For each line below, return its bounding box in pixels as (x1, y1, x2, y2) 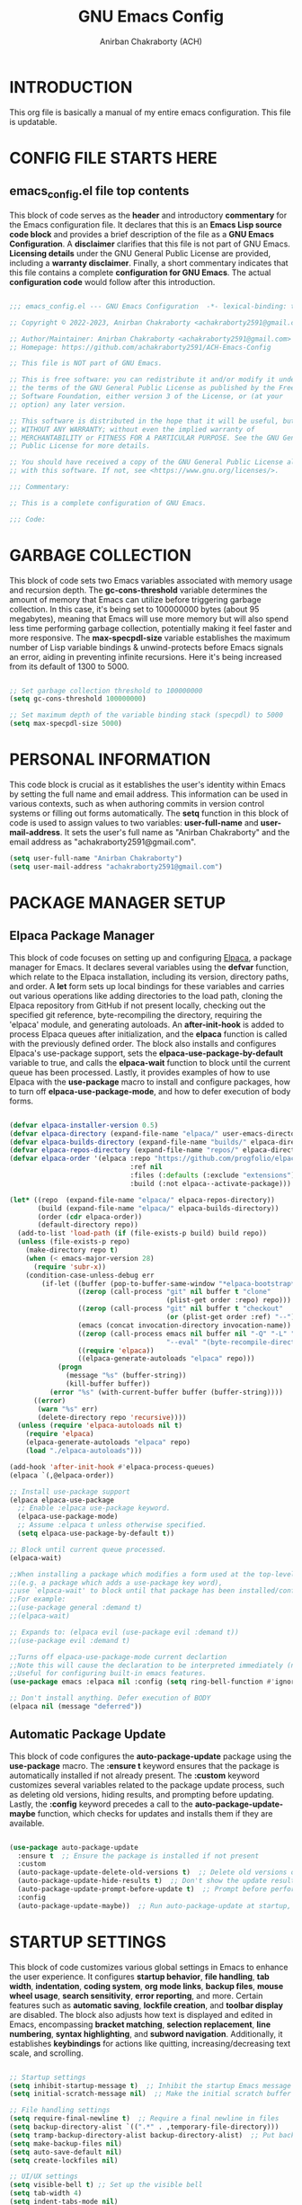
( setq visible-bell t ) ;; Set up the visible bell (9, 2181, 203, 2190)
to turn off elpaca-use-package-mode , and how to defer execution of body (9, 1085, 291, 1096)
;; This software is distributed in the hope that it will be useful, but (9, 416, 296, 425)
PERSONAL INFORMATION (9, 749, 211, 770)
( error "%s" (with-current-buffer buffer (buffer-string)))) (49, 1388, 283, 1397)
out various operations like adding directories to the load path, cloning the (9, 990, 283, 1001)
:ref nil (129, 1163, 164, 1172)
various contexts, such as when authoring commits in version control (9, 799, 265, 808)
